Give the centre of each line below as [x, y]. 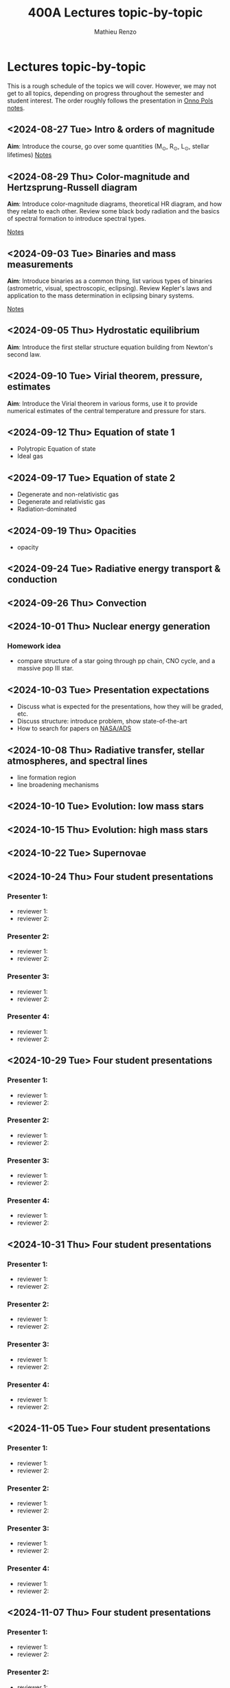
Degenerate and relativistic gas [61, 502]
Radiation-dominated [47, 509]
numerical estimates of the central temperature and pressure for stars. [106, 410]
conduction [32, 580]
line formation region [47, 778]
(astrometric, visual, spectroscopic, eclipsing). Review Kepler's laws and [110, 288]
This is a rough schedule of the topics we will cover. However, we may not [112, 86]
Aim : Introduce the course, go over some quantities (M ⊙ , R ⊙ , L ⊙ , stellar [108, 147]
